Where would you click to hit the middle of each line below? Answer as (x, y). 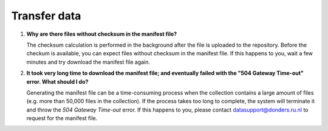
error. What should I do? (57, 81)
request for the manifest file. (62, 118)
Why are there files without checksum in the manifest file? (102, 34)
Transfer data (46, 16)
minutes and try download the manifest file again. (88, 62)
